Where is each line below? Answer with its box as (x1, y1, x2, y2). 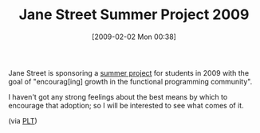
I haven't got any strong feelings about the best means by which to (8, 92, 228, 101)
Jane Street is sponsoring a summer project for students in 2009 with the (8, 68, 250, 77)
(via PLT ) (8, 115, 37, 125)
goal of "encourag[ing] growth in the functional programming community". (8, 76, 253, 86)
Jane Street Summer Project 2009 (18, 6, 250, 24)
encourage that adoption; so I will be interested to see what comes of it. (8, 100, 245, 110)
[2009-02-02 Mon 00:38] (91, 32, 177, 41)
